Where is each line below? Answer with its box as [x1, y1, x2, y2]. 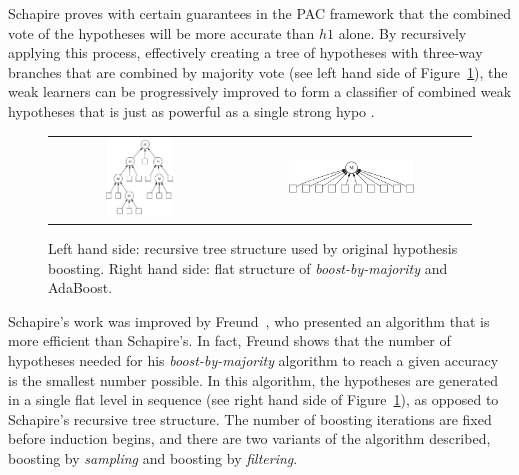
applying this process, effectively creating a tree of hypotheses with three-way [8, 42, 483, 63]
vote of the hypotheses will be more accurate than [8, 22, 315, 43]
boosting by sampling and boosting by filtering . [8, 448, 298, 469]
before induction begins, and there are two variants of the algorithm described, [8, 428, 491, 449]
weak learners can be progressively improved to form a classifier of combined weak [8, 81, 512, 102]
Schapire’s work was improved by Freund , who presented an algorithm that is [8, 310, 490, 331]
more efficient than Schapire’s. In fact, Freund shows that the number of [8, 330, 451, 351]
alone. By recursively [338, 22, 467, 43]
